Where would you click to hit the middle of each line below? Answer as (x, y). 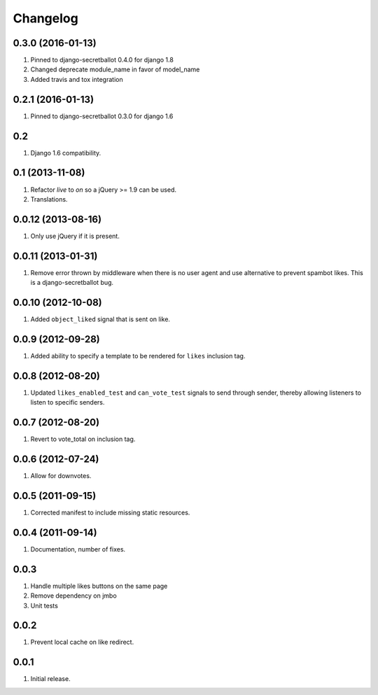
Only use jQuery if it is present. (75, 236)
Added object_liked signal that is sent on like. (100, 319)
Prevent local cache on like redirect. (82, 642)
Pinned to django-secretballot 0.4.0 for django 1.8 (102, 60)
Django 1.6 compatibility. (66, 153)
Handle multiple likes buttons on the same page (99, 586)
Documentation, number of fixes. (78, 549)
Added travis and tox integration (77, 79)
